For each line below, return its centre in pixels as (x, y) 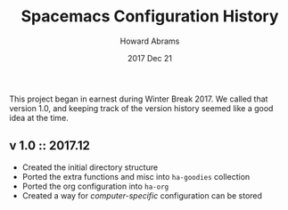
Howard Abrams (150, 41)
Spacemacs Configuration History (150, 16)
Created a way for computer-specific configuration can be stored (142, 195)
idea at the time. (39, 117)
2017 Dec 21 (150, 58)
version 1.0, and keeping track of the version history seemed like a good (141, 108)
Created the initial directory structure (90, 167)
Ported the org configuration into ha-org (95, 186)
